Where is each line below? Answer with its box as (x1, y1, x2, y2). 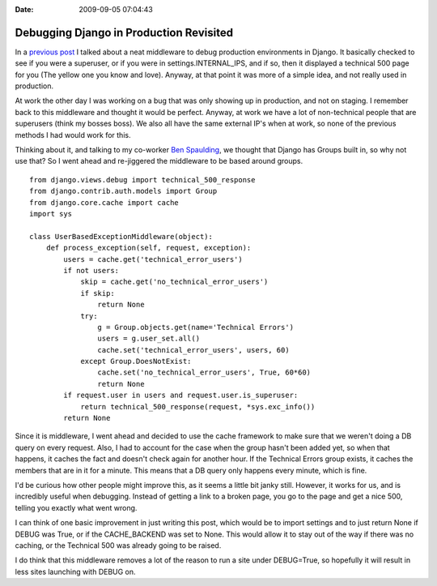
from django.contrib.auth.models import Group (29, 186, 218, 196)
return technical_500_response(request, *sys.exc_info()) (80, 402, 316, 411)
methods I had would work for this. (15, 130, 131, 139)
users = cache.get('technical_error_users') (63, 255, 243, 263)
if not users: (63, 266, 120, 275)
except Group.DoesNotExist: (80, 357, 192, 366)
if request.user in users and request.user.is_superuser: (63, 391, 299, 400)
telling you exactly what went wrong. (15, 503, 138, 512)
